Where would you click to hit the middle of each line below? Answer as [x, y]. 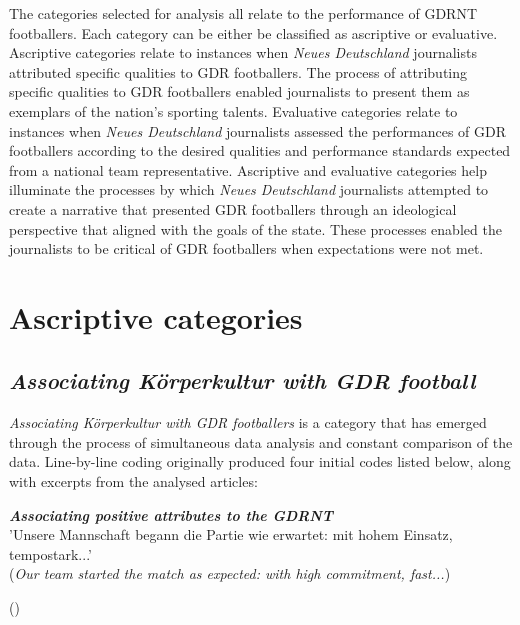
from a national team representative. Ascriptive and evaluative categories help [248, 169]
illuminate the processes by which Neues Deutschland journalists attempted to [249, 189]
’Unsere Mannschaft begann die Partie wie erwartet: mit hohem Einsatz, [231, 534]
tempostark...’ [50, 553]
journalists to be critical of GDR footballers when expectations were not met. [246, 248]
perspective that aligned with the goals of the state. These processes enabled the [255, 228]
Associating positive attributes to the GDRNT [171, 514]
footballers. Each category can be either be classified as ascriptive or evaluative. [253, 32]
